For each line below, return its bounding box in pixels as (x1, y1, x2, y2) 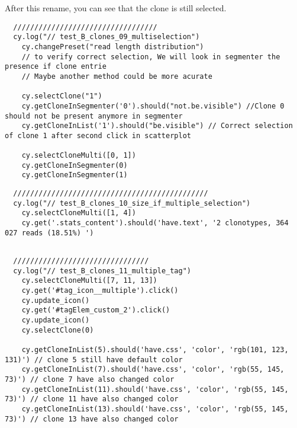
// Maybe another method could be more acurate (21, 72, 212, 81)
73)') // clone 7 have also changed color (5, 375, 175, 384)
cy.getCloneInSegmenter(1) (21, 171, 128, 180)
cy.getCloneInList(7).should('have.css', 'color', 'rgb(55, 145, (21, 365, 285, 374)
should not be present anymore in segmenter (5, 111, 183, 120)
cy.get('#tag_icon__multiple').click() (21, 286, 179, 295)
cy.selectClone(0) (21, 325, 94, 334)
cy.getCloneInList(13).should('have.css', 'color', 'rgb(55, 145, (21, 404, 289, 413)
